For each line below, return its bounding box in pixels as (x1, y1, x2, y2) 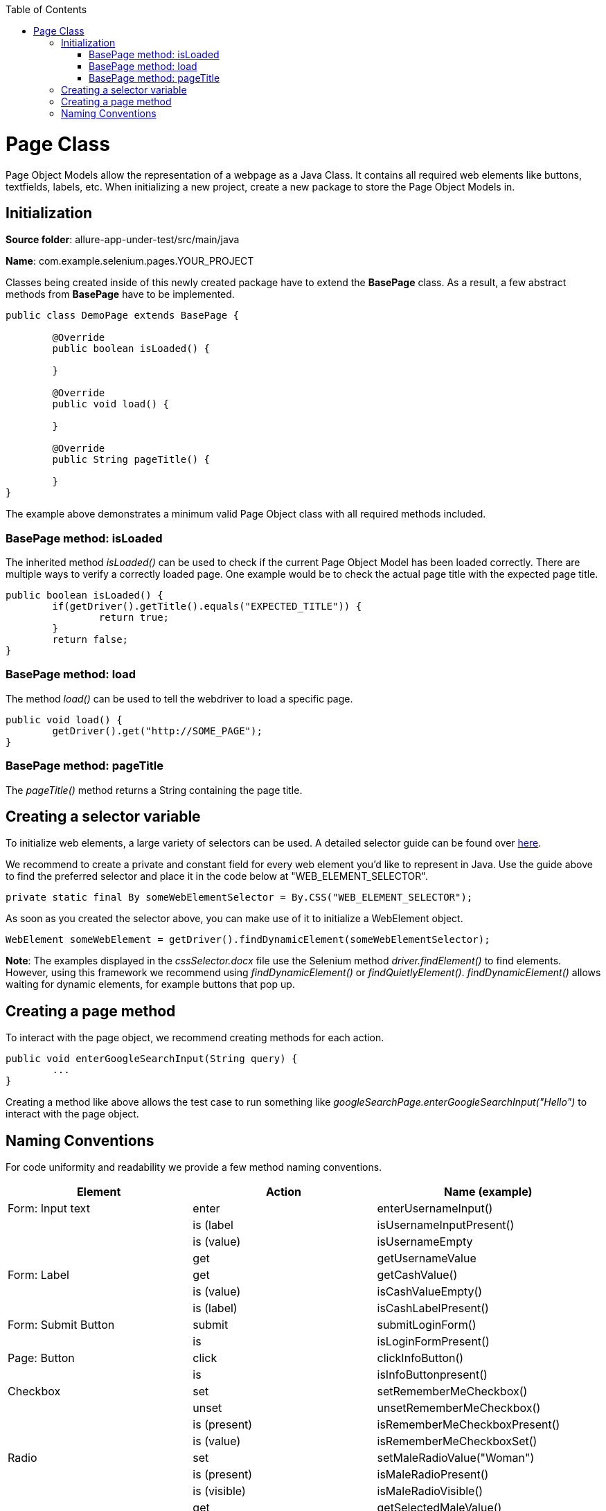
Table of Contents (6, 3, 87, 15)
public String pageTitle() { (52, 454, 211, 466)
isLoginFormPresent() (377, 1334, 490, 1349)
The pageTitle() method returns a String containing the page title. (6, 784, 303, 796)
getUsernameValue (377, 1251, 476, 1266)
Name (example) (444, 1185, 533, 1199)
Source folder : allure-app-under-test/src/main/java (6, 233, 240, 246)
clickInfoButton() (377, 1351, 464, 1366)
